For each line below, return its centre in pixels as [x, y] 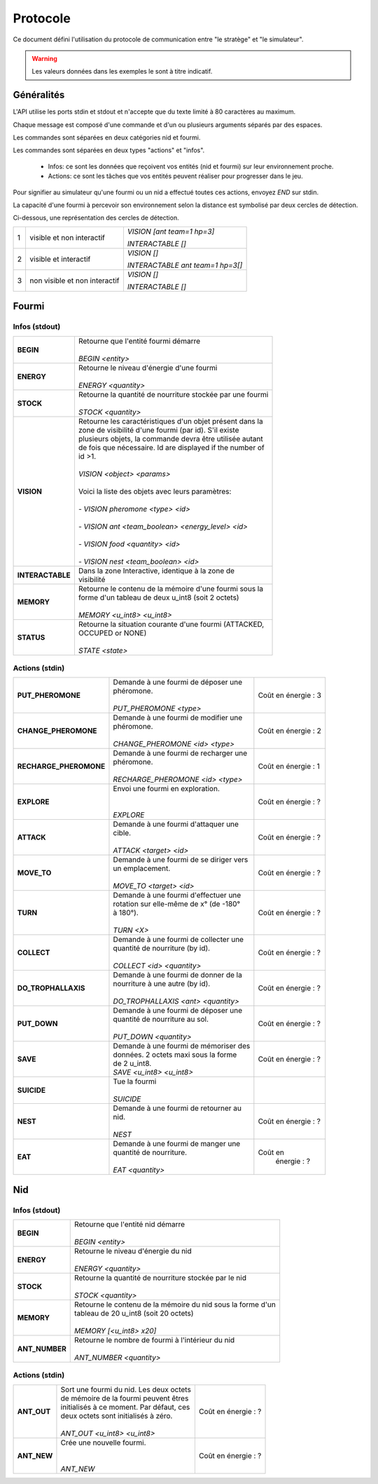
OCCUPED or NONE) [112, 633]
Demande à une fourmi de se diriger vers [181, 860]
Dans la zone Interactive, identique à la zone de [156, 570]
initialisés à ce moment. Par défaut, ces [125, 1407]
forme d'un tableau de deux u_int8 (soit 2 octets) [159, 598]
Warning [44, 58]
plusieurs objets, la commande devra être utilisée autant [170, 438]
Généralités [39, 95]
